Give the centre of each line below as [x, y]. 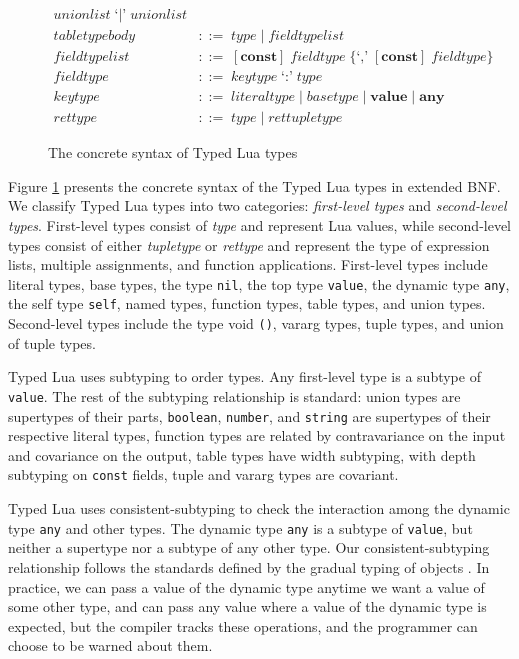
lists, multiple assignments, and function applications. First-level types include [248, 264]
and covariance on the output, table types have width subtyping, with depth [242, 454]
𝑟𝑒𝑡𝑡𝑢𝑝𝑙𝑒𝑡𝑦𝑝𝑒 [305, 118]
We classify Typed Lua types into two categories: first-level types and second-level [257, 205]
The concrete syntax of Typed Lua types [173, 152]
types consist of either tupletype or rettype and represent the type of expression [249, 244]
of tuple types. [52, 342]
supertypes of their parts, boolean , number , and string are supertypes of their [249, 415]
